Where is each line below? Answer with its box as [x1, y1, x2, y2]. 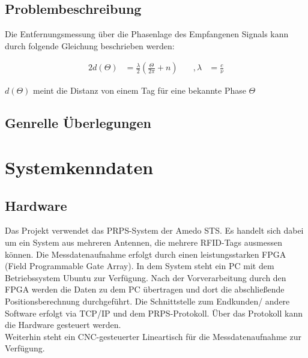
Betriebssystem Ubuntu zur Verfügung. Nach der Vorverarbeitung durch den [5, 271, 286, 284]
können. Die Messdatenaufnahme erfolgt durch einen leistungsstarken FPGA [5, 247, 286, 260]
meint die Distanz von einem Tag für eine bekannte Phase [33, 84, 246, 97]
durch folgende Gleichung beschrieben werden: [5, 39, 175, 52]
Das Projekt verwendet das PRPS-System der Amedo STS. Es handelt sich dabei [5, 224, 304, 237]
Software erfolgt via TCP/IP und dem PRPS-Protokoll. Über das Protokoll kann [5, 306, 303, 319]
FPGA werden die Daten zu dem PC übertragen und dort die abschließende [5, 283, 285, 296]
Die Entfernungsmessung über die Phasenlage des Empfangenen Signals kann [5, 28, 289, 40]
